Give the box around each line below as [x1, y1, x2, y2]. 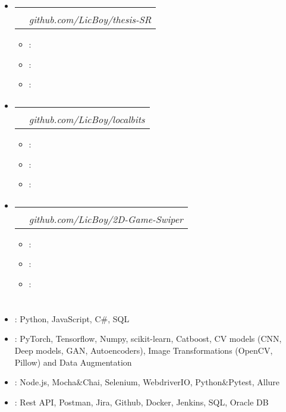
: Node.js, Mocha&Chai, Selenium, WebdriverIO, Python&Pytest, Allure [14, 376, 280, 388]
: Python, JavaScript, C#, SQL [14, 312, 130, 325]
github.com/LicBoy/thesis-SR [29, 12, 152, 27]
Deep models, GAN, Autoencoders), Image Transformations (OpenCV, [14, 344, 273, 356]
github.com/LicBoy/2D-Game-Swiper [29, 212, 183, 226]
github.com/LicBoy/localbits [29, 112, 145, 126]
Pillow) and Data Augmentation [14, 356, 132, 368]
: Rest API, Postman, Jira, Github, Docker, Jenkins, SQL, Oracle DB [14, 395, 269, 408]
